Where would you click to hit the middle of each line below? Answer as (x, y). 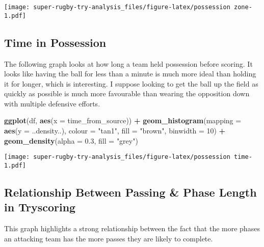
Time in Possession (55, 42)
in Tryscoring (40, 207)
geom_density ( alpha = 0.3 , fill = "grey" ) (71, 140)
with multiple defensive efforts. (52, 103)
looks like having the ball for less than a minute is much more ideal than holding (130, 74)
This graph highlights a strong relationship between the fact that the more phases (132, 228)
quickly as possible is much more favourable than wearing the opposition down (127, 93)
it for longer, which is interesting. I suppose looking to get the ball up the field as (131, 83)
